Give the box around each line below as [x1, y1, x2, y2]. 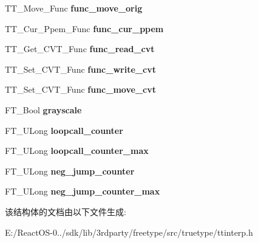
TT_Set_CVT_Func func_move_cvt [5, 83, 156, 96]
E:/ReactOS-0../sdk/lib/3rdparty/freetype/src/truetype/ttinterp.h [5, 225, 253, 238]
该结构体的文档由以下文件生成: [5, 205, 126, 218]
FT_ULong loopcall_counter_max [5, 144, 149, 157]
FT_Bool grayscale [5, 103, 82, 116]
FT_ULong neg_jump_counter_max [5, 185, 160, 198]
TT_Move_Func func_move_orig [5, 2, 143, 14]
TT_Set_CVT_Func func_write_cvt [5, 62, 156, 75]
